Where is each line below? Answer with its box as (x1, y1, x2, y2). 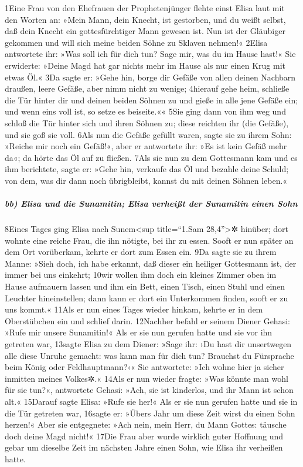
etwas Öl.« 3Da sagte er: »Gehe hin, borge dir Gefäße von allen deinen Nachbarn (5, 70, 296, 83)
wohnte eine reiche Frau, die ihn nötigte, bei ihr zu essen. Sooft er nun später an (5, 234, 294, 246)
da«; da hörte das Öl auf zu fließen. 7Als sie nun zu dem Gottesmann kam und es (5, 151, 298, 163)
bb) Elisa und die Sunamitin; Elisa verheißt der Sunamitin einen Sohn (5, 197, 298, 210)
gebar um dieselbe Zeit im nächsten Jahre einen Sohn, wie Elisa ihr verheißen (5, 441, 283, 453)
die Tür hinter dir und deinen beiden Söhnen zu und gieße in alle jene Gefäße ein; (5, 93, 298, 106)
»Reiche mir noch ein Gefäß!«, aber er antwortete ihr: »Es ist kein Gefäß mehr (5, 140, 287, 152)
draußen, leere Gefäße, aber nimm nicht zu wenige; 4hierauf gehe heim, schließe (5, 82, 290, 95)
